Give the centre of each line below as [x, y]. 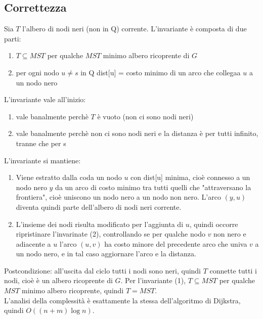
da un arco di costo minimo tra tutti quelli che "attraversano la [153, 187]
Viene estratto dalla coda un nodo [69, 177]
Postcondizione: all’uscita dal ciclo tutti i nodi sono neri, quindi [103, 270]
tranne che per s [41, 143]
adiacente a [33, 243]
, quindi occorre [214, 224]
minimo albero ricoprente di [146, 55]
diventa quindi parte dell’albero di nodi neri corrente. [99, 207]
